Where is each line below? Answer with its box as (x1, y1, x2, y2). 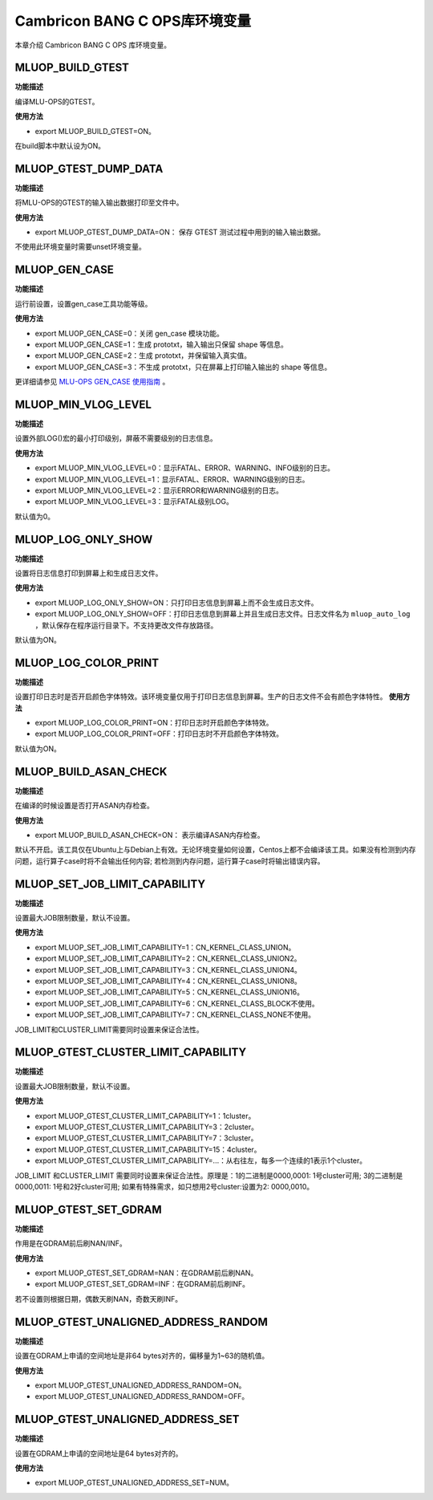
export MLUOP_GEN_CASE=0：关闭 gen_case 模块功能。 (34, 328, 225, 338)
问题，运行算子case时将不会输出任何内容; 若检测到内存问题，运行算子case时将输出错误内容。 (14, 856, 325, 866)
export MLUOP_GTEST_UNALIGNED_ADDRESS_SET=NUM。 (34, 1478, 234, 1488)
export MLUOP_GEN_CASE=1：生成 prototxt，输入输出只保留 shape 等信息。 (34, 339, 289, 349)
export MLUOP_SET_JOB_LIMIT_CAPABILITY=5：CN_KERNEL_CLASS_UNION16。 (34, 987, 305, 997)
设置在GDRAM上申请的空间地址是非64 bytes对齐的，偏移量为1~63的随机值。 (14, 1351, 269, 1360)
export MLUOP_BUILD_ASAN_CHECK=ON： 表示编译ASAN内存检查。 (34, 830, 265, 839)
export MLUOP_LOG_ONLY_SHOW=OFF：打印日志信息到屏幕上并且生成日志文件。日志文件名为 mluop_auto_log (34, 609, 411, 619)
